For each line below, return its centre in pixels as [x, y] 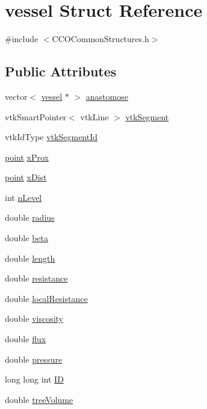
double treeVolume [39, 399]
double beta [26, 238]
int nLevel [23, 197]
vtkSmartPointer [36, 116]
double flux [26, 339]
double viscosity [34, 318]
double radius [30, 217]
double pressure [34, 359]
